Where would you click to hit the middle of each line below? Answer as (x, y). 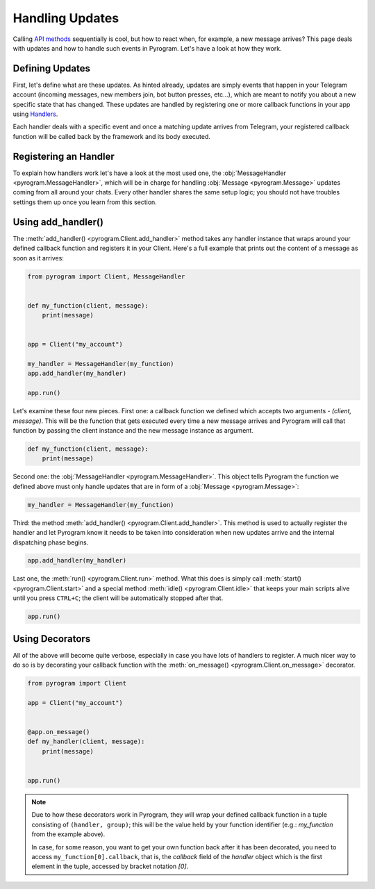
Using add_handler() (58, 222)
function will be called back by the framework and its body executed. (112, 136)
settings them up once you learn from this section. (85, 202)
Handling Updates (66, 18)
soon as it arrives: (38, 258)
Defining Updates (51, 68)
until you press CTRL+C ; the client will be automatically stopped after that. (118, 598)
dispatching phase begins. (51, 542)
